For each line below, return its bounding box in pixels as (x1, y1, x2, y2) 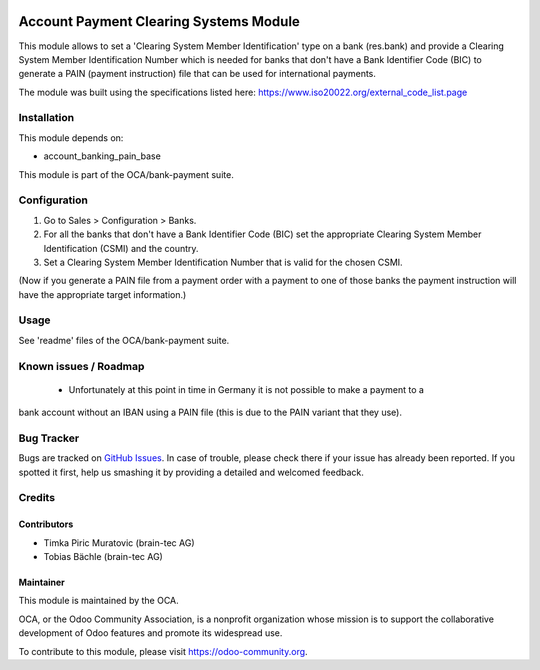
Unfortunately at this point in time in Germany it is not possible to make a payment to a (68, 383, 425, 395)
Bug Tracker (18, 431, 80, 445)
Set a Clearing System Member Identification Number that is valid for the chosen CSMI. (43, 256, 404, 268)
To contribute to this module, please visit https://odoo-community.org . (18, 645, 309, 657)
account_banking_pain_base (43, 150, 162, 162)
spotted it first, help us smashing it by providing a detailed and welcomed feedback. (18, 466, 364, 478)
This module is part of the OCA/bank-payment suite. (18, 168, 234, 180)
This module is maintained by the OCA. (18, 595, 179, 607)
